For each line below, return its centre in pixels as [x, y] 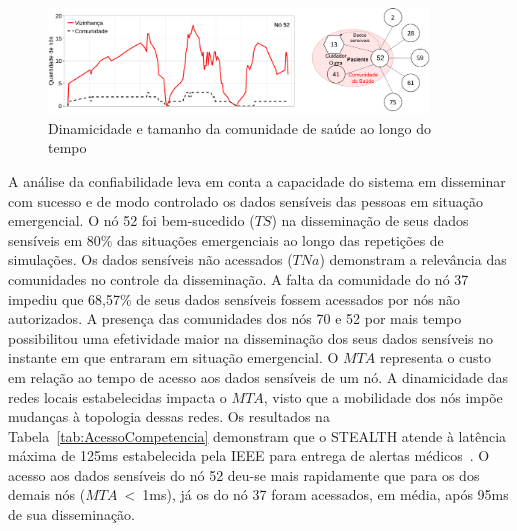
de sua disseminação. [71, 514]
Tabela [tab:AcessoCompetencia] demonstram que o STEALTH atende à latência [257, 435]
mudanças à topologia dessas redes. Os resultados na [169, 416]
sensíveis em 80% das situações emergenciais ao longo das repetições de [226, 239]
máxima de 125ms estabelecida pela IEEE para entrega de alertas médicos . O [249, 455]
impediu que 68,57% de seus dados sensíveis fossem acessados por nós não [234, 298]
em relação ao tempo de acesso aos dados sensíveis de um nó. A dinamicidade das [258, 376]
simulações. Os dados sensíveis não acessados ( [150, 259]
